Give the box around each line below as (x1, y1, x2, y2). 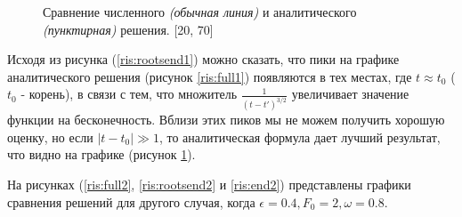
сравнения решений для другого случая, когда (7, 192, 255, 211)
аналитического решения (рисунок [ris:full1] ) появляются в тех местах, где (7, 67, 412, 85)
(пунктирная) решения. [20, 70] (43, 20, 214, 38)
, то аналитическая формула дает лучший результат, (158, 127, 441, 146)
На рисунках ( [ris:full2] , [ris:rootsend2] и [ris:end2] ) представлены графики (7, 175, 411, 194)
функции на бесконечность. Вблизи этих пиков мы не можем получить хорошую (7, 110, 445, 129)
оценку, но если (7, 127, 93, 146)
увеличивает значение (291, 84, 409, 103)
